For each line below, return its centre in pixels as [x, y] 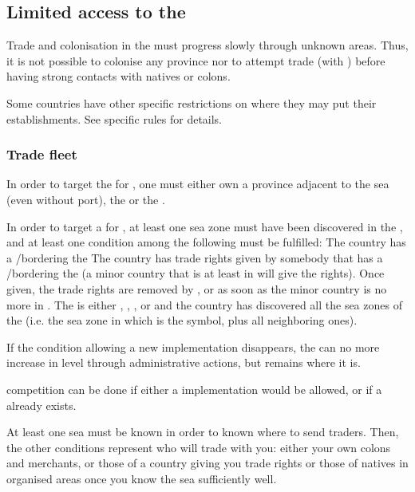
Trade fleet [42, 154]
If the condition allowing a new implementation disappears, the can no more [193, 346]
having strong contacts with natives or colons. [119, 76]
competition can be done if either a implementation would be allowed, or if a [194, 389]
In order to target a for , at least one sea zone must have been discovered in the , [205, 226]
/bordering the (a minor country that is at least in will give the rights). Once [196, 273]
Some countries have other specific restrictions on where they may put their [192, 102]
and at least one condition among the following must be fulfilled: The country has [206, 242]
